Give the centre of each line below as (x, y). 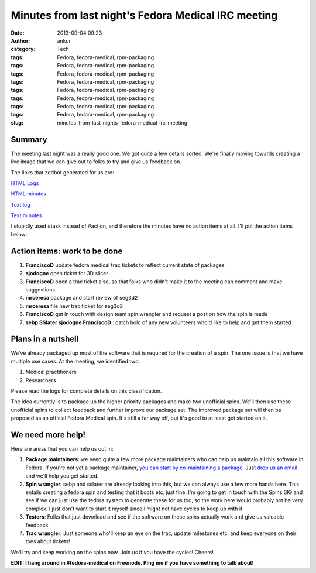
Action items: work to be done (67, 251)
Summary (29, 140)
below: (19, 234)
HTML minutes (29, 194)
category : (23, 49)
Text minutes (26, 215)
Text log (20, 204)
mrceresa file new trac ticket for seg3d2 (74, 306)
